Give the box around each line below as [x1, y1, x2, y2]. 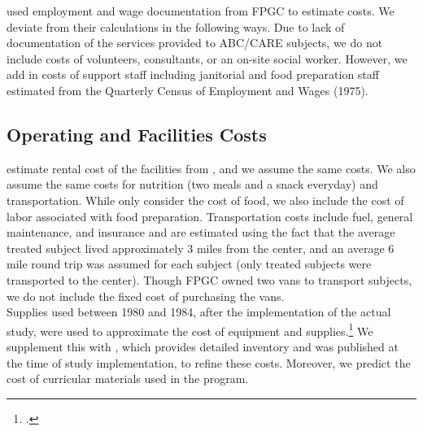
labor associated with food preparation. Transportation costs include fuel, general [7, 207, 413, 224]
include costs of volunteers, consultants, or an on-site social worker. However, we [7, 50, 408, 67]
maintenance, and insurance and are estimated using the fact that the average [7, 224, 395, 241]
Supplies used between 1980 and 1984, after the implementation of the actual [7, 303, 391, 320]
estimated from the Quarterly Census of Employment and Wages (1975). [7, 81, 368, 98]
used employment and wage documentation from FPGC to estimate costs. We [7, 2, 395, 19]
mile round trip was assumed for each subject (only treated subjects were [7, 255, 372, 272]
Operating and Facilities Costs [7, 121, 267, 146]
